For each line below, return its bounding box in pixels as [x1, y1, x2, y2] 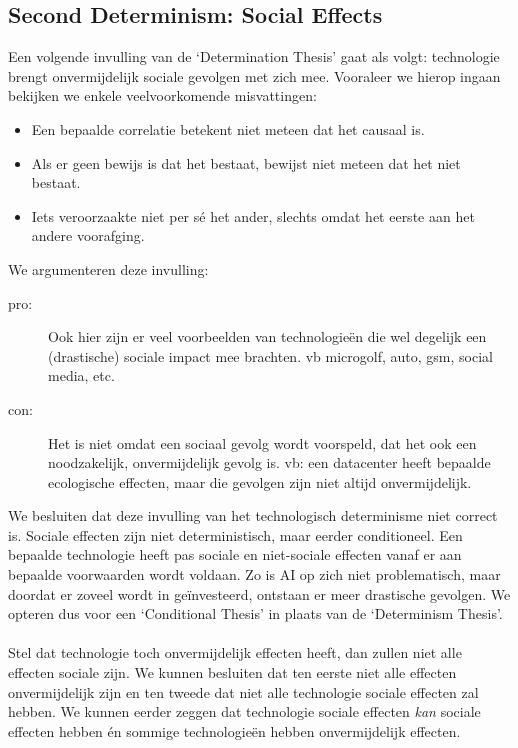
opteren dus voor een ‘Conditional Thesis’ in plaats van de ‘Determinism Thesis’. [8, 603, 503, 624]
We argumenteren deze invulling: [8, 258, 209, 279]
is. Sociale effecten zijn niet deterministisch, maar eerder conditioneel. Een [8, 524, 463, 545]
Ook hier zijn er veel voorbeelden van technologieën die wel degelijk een [48, 326, 487, 347]
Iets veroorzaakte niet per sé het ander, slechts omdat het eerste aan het [31, 205, 475, 226]
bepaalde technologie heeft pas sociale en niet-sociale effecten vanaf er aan [8, 544, 462, 565]
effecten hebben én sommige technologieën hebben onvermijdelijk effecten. [8, 720, 461, 741]
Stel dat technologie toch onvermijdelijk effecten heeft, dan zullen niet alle [8, 642, 462, 663]
